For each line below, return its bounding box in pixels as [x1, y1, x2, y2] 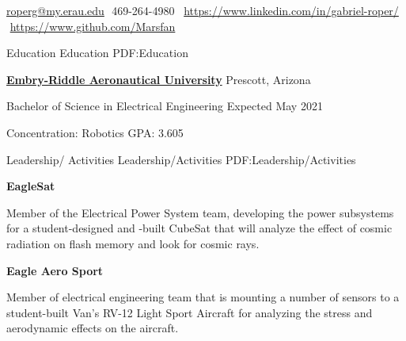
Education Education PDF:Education [6, 44, 188, 61]
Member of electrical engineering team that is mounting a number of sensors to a [6, 289, 400, 305]
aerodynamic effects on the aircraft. [6, 320, 179, 336]
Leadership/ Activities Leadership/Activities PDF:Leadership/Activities [6, 151, 356, 167]
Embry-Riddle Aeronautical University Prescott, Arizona [6, 71, 311, 87]
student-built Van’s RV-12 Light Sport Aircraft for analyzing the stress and [6, 304, 373, 320]
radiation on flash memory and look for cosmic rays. [6, 235, 260, 251]
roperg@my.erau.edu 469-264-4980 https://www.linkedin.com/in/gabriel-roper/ [6, 2, 399, 18]
